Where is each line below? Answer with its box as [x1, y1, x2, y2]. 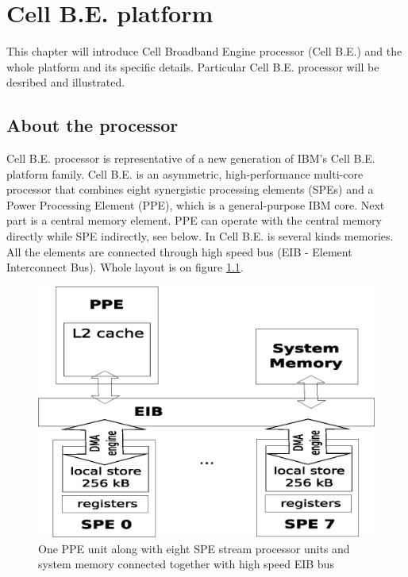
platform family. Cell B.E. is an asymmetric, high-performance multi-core [6, 165, 364, 182]
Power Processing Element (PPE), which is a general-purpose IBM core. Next [6, 196, 385, 213]
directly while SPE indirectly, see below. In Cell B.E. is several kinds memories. [6, 228, 394, 244]
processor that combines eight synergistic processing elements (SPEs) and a [6, 181, 374, 198]
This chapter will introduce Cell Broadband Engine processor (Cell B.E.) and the [6, 43, 402, 60]
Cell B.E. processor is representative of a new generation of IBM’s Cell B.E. [6, 150, 375, 167]
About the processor [6, 113, 179, 137]
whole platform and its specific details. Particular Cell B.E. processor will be [6, 58, 379, 75]
